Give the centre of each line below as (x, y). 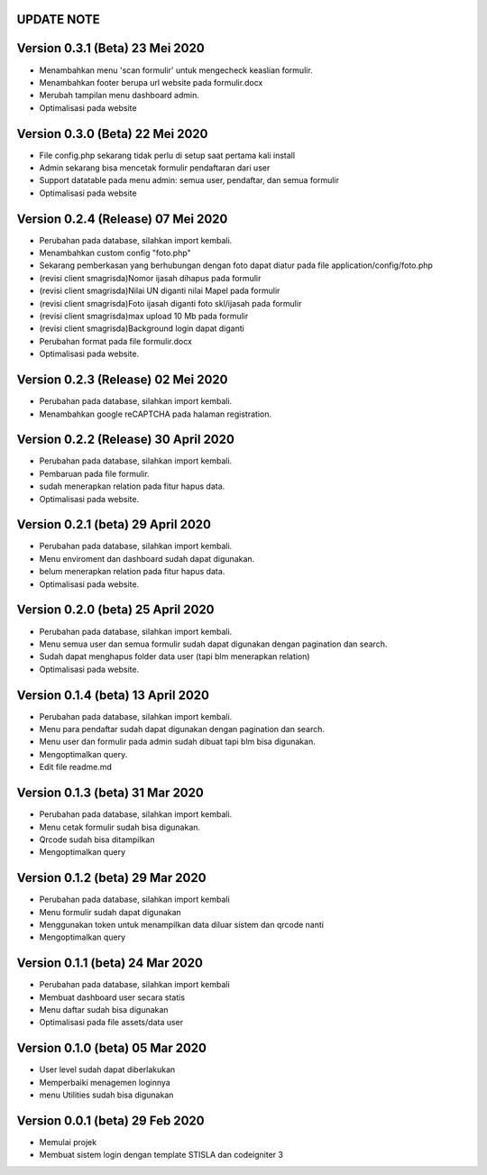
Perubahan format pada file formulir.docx (116, 341)
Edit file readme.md (76, 767)
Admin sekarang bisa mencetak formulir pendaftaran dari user (155, 168)
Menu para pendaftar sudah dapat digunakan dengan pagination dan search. (182, 730)
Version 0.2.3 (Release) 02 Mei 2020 (123, 380)
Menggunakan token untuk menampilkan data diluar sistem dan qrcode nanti (182, 924)
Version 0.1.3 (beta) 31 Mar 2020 (110, 793)
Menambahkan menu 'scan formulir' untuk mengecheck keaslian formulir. (176, 70)
